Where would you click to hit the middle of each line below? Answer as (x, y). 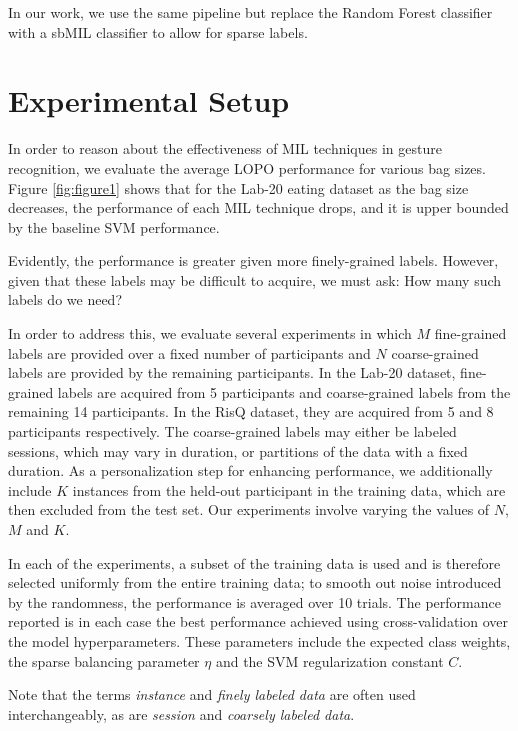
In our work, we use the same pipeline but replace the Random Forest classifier (250, 12)
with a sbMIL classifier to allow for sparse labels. (158, 31)
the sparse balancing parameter (104, 660)
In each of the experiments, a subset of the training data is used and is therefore (254, 562)
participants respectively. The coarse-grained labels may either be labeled (232, 431)
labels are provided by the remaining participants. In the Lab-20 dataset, (232, 372)
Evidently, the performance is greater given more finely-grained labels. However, (253, 260)
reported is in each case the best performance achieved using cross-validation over (258, 621)
